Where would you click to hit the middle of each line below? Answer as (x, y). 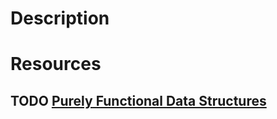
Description (60, 18)
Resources (56, 64)
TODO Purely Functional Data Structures (138, 100)
